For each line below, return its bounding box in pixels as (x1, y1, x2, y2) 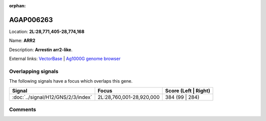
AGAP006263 (9, 15, 53, 24)
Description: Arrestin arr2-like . (9, 47, 73, 53)
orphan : (9, 3, 26, 8)
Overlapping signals (9, 68, 59, 75)
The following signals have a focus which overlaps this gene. (9, 78, 133, 84)
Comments (9, 106, 36, 113)
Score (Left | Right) (165, 87, 210, 94)
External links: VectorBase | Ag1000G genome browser (9, 56, 121, 61)
